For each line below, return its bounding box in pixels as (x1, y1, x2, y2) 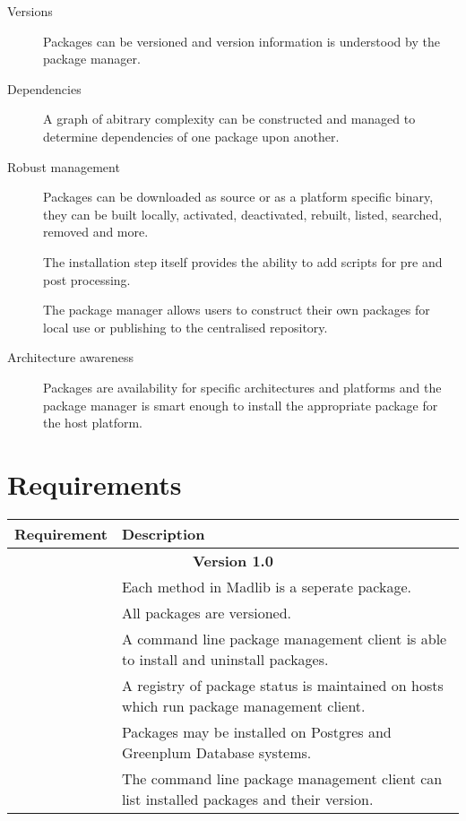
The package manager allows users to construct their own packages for (43, 300, 430, 319)
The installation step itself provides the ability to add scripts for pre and (43, 252, 443, 271)
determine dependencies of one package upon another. (43, 126, 340, 145)
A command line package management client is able (121, 627, 447, 649)
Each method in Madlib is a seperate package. (121, 575, 412, 597)
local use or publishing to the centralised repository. (43, 317, 328, 336)
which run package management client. (121, 695, 366, 716)
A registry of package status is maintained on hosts (121, 674, 444, 696)
